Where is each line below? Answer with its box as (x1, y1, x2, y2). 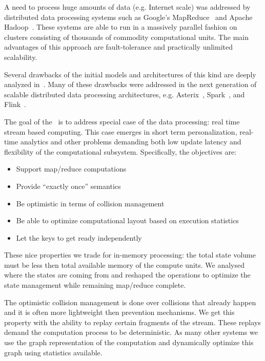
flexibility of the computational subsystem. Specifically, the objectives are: (4, 146, 237, 157)
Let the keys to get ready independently (16, 232, 142, 243)
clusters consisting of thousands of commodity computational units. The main (4, 31, 249, 42)
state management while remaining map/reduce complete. (4, 280, 186, 290)
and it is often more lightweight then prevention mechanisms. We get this (4, 307, 235, 317)
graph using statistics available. (4, 347, 103, 357)
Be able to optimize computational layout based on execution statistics (16, 215, 239, 226)
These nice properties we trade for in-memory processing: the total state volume (4, 249, 256, 260)
